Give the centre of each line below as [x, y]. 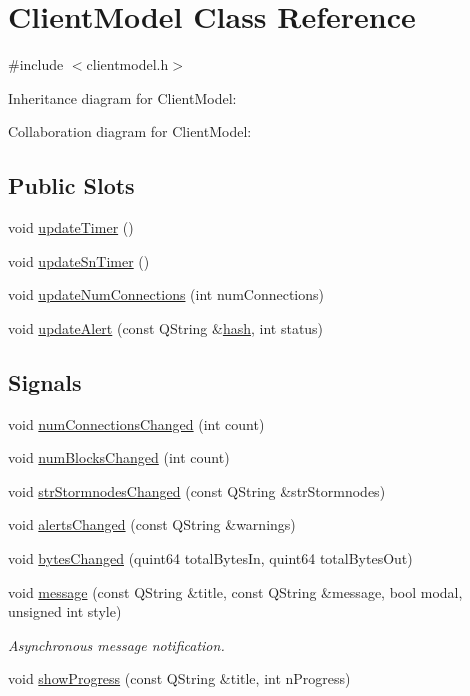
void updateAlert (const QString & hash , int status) [166, 327]
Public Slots [71, 185]
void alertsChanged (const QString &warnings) [152, 524]
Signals [45, 381]
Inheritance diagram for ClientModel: [122, 97]
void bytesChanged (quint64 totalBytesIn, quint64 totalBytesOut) [210, 558]
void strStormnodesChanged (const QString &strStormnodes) [197, 490]
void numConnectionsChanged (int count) [136, 423]
